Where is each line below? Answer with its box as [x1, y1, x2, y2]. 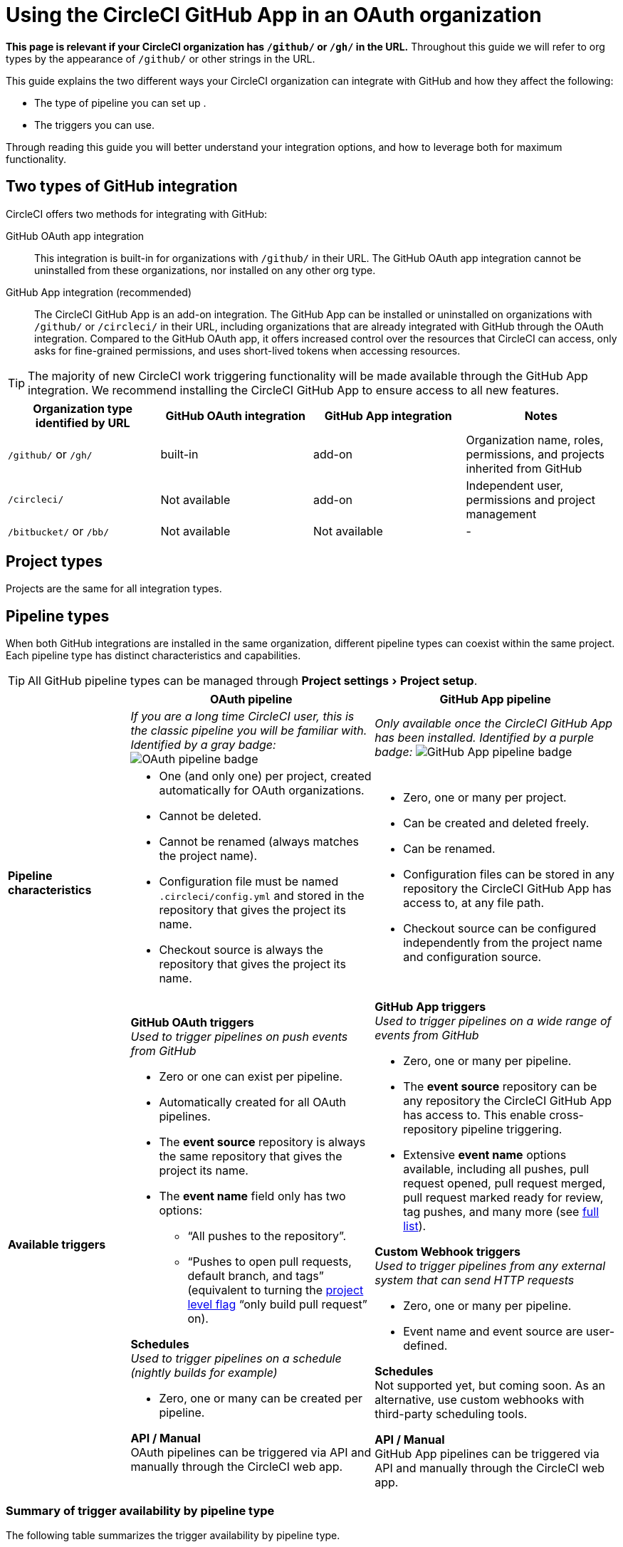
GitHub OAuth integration [165, 408, 305, 423]
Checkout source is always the [159, 943, 323, 958]
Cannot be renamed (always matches [159, 834, 360, 849]
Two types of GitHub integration [6, 177, 238, 196]
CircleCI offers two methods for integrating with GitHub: [6, 207, 268, 220]
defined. [403, 1338, 448, 1353]
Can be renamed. [403, 841, 496, 856]
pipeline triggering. [461, 1122, 562, 1137]
